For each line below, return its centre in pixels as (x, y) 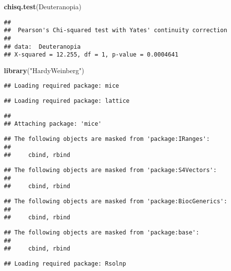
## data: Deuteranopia (42, 47)
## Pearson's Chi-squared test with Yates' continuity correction (116, 30)
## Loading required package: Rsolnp (65, 263)
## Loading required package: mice (62, 86)
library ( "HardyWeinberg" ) (44, 70)
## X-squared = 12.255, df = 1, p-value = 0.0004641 (91, 55)
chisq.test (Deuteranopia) (43, 6)
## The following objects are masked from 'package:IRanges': (107, 139)
